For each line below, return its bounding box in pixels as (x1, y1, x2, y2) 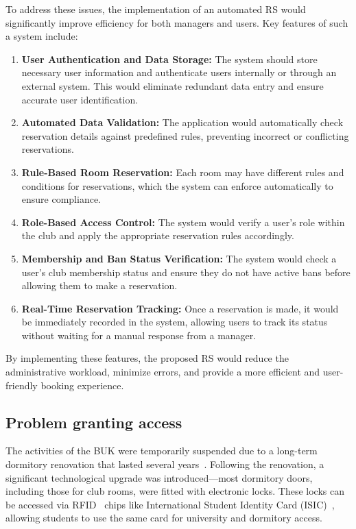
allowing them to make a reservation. (21, 278, 178, 293)
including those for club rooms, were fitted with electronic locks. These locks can (5, 484, 345, 498)
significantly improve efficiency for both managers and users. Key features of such (5, 15, 348, 29)
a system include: (5, 29, 78, 43)
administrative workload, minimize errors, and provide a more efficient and (5, 365, 320, 379)
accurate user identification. (21, 92, 139, 106)
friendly (5, 378, 38, 392)
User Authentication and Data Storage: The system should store (21, 51, 318, 66)
